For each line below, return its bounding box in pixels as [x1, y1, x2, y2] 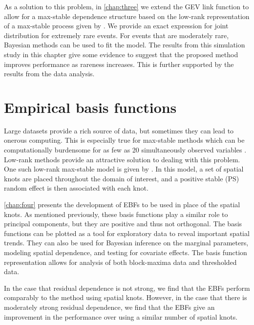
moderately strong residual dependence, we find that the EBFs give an [4, 302, 215, 312]
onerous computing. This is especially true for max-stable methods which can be [4, 135, 245, 145]
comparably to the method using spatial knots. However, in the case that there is [4, 292, 247, 303]
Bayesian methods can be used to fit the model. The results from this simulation [4, 40, 245, 50]
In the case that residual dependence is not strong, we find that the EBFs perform [4, 282, 250, 293]
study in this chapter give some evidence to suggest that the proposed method [4, 49, 238, 59]
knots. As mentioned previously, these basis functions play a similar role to [4, 209, 228, 219]
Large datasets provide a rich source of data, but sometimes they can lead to [4, 125, 234, 135]
